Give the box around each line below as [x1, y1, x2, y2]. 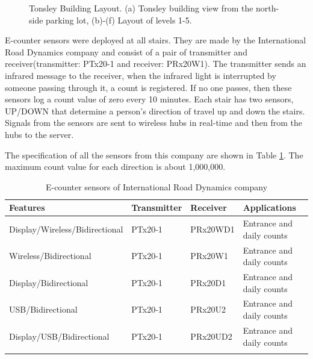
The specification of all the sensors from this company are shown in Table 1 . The [5, 148, 303, 161]
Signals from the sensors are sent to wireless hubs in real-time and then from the [5, 116, 302, 129]
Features [9, 201, 45, 214]
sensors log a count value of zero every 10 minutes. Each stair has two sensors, [5, 93, 294, 105]
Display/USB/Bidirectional [9, 329, 110, 342]
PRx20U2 [190, 303, 226, 316]
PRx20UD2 [190, 329, 232, 342]
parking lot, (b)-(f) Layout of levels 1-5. [46, 13, 192, 26]
